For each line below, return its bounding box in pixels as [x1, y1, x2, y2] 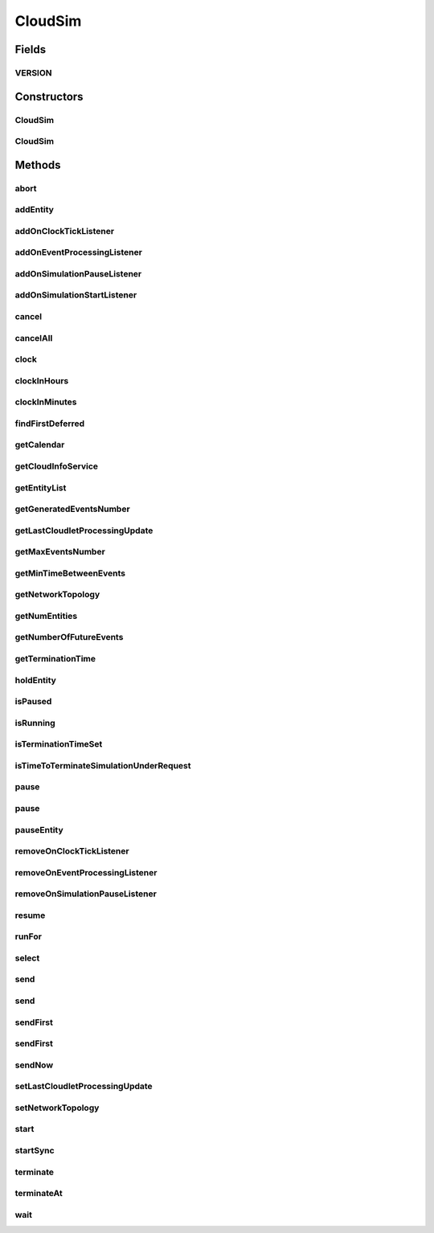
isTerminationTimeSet [14, 739, 103, 750]
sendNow [14, 1059, 54, 1071]
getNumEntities [14, 610, 78, 621]
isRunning [14, 717, 55, 728]
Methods [14, 158, 61, 172]
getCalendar [14, 439, 65, 450]
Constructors [14, 89, 84, 104]
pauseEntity [14, 824, 63, 835]
